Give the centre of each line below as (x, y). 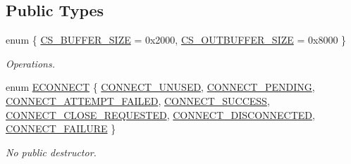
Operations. (30, 63)
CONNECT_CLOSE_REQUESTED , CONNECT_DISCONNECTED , (160, 114)
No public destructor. (51, 152)
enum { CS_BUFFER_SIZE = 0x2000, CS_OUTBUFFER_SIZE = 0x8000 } (176, 40)
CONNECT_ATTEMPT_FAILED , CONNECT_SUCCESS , (138, 100)
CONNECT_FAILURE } (61, 128)
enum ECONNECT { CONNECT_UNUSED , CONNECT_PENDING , (160, 87)
